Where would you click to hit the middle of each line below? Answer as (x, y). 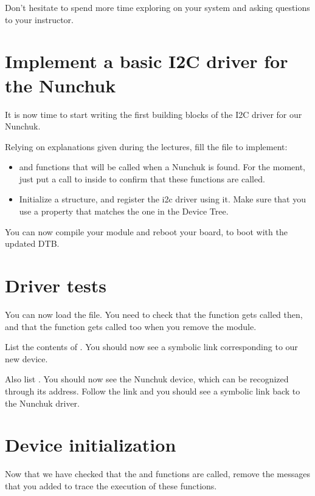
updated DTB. (32, 243)
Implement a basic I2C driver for (147, 61)
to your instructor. (39, 19)
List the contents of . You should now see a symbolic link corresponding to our (151, 347)
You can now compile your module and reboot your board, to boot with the (146, 231)
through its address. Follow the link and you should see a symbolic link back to (153, 391)
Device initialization (91, 445)
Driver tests (56, 285)
